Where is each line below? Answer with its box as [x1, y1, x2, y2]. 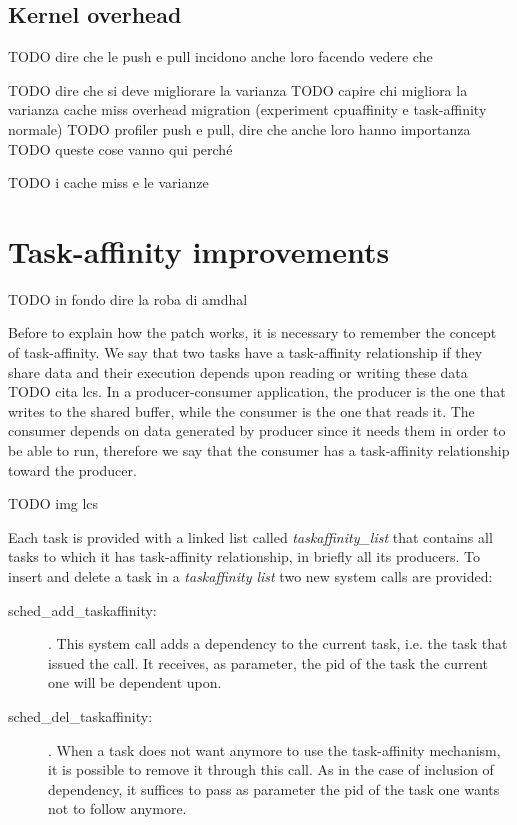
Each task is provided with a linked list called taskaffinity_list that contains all [8, 526, 493, 547]
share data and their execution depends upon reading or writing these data [8, 361, 468, 382]
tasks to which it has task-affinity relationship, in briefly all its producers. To [8, 546, 481, 567]
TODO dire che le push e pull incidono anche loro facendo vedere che [8, 46, 433, 67]
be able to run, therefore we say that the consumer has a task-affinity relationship [8, 440, 510, 461]
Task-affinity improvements [8, 230, 390, 271]
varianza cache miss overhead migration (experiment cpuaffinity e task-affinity [8, 99, 487, 120]
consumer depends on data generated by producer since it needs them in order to [8, 420, 506, 441]
